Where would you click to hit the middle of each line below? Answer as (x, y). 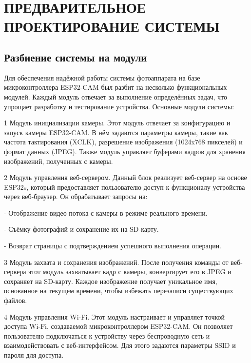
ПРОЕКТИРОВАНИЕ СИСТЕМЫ (112, 26)
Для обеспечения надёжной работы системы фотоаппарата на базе (102, 77)
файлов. (16, 300)
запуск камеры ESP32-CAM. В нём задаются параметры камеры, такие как (116, 132)
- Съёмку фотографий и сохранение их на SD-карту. (81, 229)
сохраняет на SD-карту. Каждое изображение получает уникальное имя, (111, 281)
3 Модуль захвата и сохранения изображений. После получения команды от (116, 262)
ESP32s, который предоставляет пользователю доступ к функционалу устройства (125, 187)
